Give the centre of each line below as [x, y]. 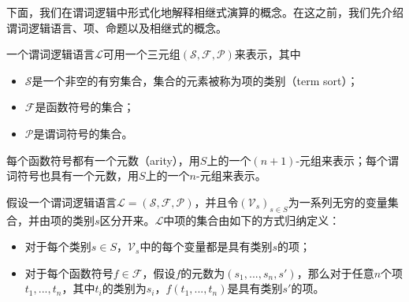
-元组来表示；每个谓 [348, 160]
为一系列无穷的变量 [338, 201]
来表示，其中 [268, 54]
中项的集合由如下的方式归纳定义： [252, 220]
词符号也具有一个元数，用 [73, 175]
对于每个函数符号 [69, 272]
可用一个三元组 [141, 54]
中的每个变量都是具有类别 [206, 246]
